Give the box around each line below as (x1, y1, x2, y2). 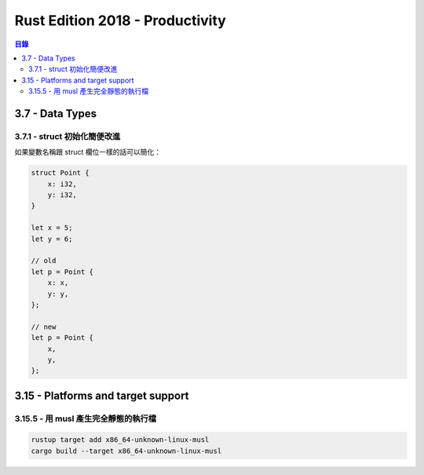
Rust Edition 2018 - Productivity (14, 12, 227, 29)
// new (31, 322, 57, 331)
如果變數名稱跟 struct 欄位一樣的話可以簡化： (14, 148, 161, 157)
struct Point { (31, 169, 90, 177)
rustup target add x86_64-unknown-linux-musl (31, 436, 210, 444)
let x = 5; (31, 224, 73, 232)
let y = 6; (31, 234, 73, 243)
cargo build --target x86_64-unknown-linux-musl (31, 446, 222, 455)
